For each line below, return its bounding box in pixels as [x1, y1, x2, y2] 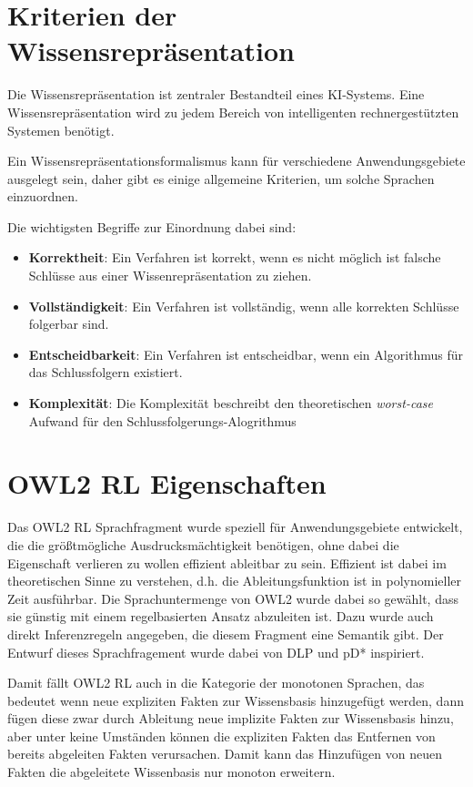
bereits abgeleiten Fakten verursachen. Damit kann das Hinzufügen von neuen [7, 744, 442, 763]
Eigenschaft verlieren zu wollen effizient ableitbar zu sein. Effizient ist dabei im [7, 553, 447, 572]
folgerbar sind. [28, 314, 109, 333]
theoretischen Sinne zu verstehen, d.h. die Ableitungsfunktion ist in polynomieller [7, 571, 462, 590]
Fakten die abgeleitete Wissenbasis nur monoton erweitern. [7, 762, 336, 782]
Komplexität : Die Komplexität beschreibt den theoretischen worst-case [28, 393, 433, 413]
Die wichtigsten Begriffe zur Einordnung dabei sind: [7, 217, 297, 236]
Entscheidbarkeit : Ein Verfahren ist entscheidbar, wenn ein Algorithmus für [28, 344, 464, 363]
